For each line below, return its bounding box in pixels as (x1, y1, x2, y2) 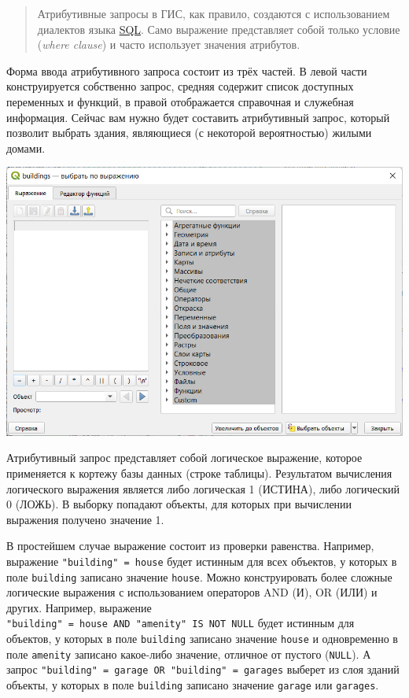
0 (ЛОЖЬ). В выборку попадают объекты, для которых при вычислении (6, 496, 352, 512)
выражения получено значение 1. (6, 511, 164, 527)
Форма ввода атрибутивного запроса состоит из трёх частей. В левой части (6, 62, 367, 79)
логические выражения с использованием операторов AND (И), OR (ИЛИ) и (6, 584, 378, 600)
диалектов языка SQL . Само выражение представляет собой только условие (37, 20, 400, 37)
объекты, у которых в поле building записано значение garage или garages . (6, 677, 379, 693)
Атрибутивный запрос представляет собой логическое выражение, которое (6, 449, 363, 466)
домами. (6, 139, 46, 156)
